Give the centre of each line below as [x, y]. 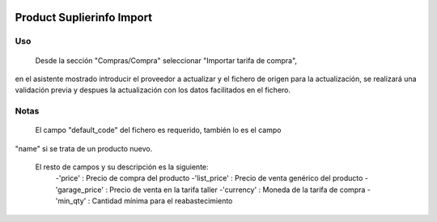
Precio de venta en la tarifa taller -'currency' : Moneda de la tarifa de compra [238, 190]
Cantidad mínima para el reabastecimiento [162, 201]
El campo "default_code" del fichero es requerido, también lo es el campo [158, 130]
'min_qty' [71, 201]
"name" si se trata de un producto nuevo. [84, 148]
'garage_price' [80, 190]
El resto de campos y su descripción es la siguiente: [122, 167]
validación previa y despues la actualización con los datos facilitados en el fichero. [153, 90]
